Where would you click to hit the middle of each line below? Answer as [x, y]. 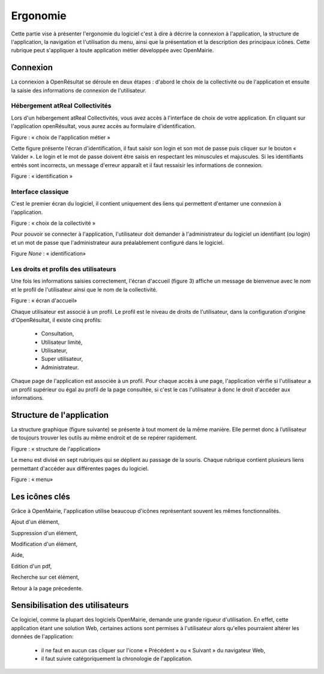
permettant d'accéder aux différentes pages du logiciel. [80, 468]
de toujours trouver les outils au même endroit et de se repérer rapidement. [104, 438]
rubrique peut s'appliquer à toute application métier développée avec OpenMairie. [112, 51]
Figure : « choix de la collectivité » [53, 223]
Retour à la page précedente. [47, 588]
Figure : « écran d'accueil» [44, 301]
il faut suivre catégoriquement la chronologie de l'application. [117, 659]
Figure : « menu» [32, 479]
